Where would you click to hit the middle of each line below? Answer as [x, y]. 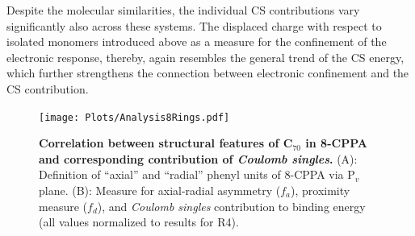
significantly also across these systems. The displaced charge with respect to [194, 25]
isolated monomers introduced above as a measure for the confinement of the [197, 41]
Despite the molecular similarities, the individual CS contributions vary [183, 10]
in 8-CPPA [336, 143]
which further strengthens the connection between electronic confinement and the [208, 73]
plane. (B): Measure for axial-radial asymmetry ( [160, 190]
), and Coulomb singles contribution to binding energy [231, 206]
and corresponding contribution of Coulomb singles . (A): [198, 158]
